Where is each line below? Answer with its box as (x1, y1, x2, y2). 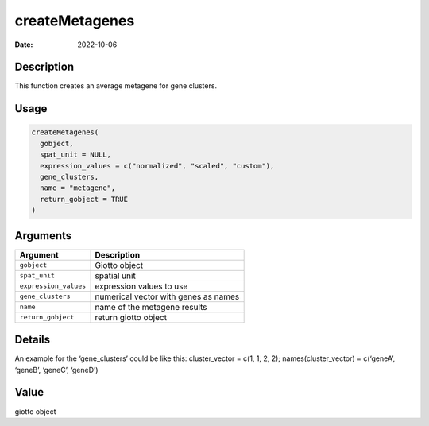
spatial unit (95, 270, 137, 281)
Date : (14, 40, 33, 49)
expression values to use (95, 281, 188, 292)
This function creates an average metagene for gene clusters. (14, 81, 218, 91)
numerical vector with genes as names (95, 291, 240, 302)
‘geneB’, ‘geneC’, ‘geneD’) (14, 365, 99, 374)
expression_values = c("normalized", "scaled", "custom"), (40, 161, 275, 170)
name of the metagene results (95, 301, 207, 312)
